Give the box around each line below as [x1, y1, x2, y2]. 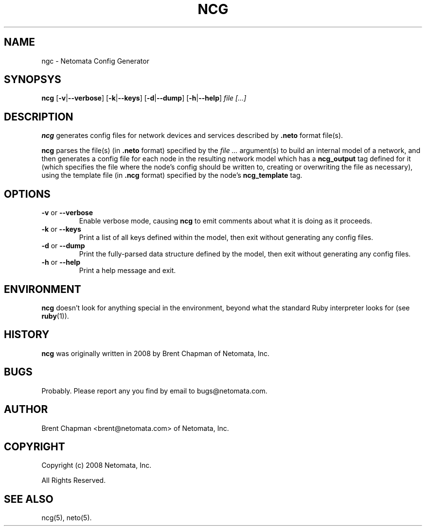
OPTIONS [4, 188, 51, 200]
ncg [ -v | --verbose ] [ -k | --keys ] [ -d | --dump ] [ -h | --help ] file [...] [41, 94, 247, 103]
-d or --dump [41, 241, 85, 250]
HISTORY [4, 328, 50, 341]
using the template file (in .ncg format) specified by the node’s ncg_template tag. [41, 171, 302, 180]
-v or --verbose [41, 208, 93, 217]
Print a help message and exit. [79, 266, 176, 275]
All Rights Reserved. [41, 476, 106, 485]
